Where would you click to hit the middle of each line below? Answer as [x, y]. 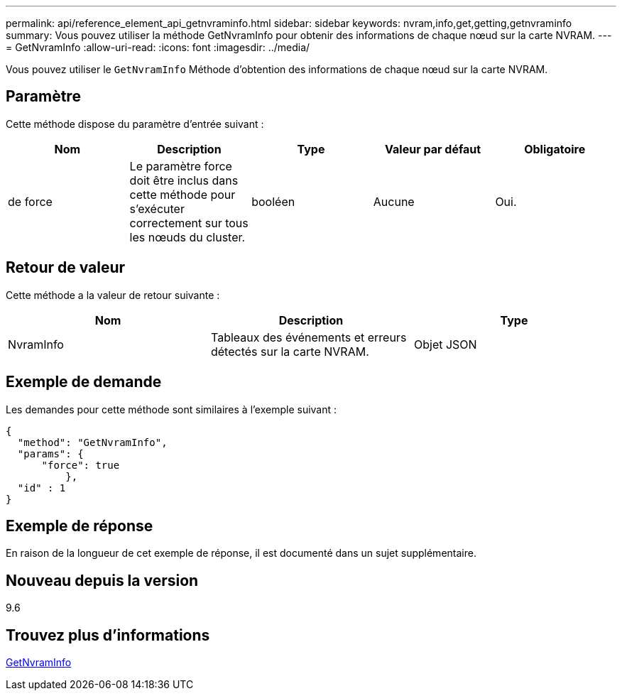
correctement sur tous [189, 223]
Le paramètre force [181, 166]
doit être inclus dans [184, 180]
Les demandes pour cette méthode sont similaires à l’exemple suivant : [171, 409]
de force [30, 201]
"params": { [50, 453]
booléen [273, 201]
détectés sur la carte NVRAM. [290, 351]
